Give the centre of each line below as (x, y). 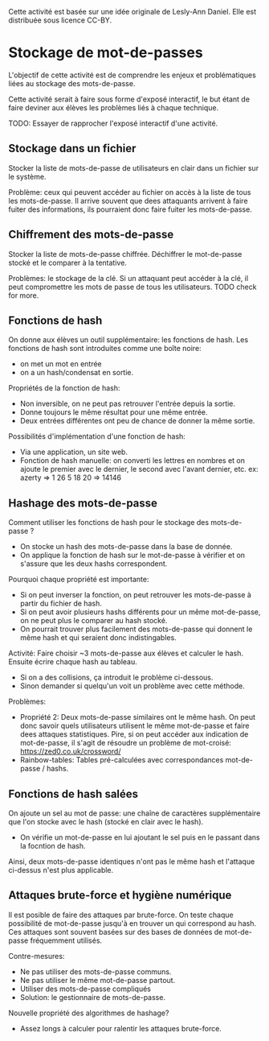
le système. (27, 176)
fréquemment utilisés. (66, 940)
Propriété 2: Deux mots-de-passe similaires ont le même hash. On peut (137, 717)
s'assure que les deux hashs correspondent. (94, 564)
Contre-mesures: (37, 956)
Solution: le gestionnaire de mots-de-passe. (93, 997)
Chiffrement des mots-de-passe (91, 235)
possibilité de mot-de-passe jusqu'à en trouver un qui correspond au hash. (132, 923)
